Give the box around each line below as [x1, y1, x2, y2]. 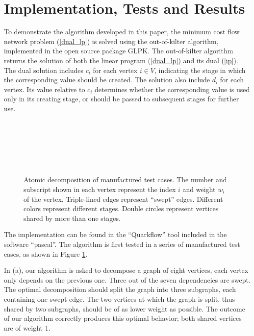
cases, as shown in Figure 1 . [4, 248, 88, 259]
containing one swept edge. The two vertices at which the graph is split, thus [4, 293, 235, 304]
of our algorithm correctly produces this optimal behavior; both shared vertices [4, 313, 242, 323]
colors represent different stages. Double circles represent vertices [24, 203, 219, 214]
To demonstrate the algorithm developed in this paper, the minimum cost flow [4, 26, 240, 37]
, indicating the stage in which [154, 65, 246, 75]
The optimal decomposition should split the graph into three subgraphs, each [4, 284, 236, 294]
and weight [182, 184, 216, 194]
